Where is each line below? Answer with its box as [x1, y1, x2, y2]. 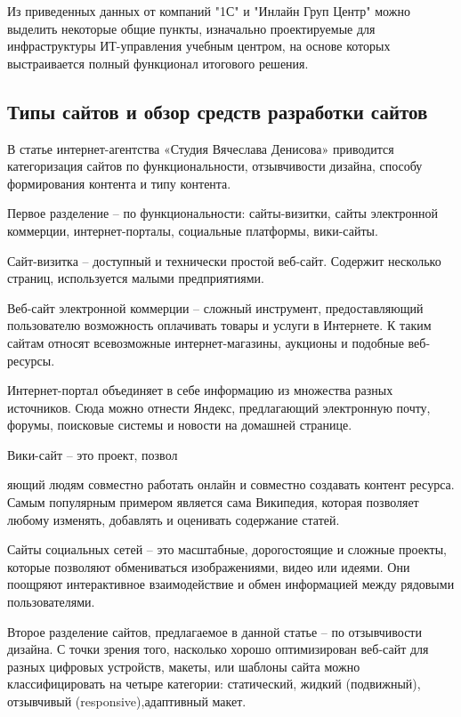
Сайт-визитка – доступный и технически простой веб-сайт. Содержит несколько [7, 251, 441, 270]
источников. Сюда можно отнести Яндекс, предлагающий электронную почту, [7, 398, 431, 416]
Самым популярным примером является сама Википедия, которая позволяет [7, 493, 419, 512]
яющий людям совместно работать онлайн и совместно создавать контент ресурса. [7, 475, 455, 494]
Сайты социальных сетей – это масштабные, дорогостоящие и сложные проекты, [7, 540, 448, 559]
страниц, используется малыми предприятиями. [7, 269, 264, 287]
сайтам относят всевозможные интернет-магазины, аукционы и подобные [7, 333, 404, 351]
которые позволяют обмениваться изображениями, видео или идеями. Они [7, 557, 410, 576]
